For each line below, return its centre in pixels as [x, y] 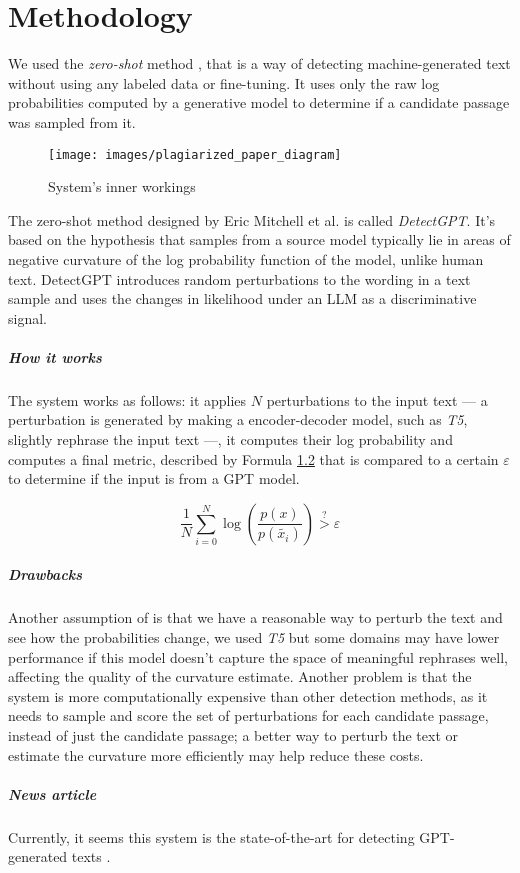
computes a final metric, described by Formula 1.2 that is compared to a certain [253, 458]
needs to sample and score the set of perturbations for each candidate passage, [248, 715]
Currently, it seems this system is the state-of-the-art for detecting [211, 836]
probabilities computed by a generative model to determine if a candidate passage [259, 102]
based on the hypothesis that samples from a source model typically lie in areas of [259, 239]
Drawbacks [45, 574]
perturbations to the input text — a [377, 399]
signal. [27, 317]
